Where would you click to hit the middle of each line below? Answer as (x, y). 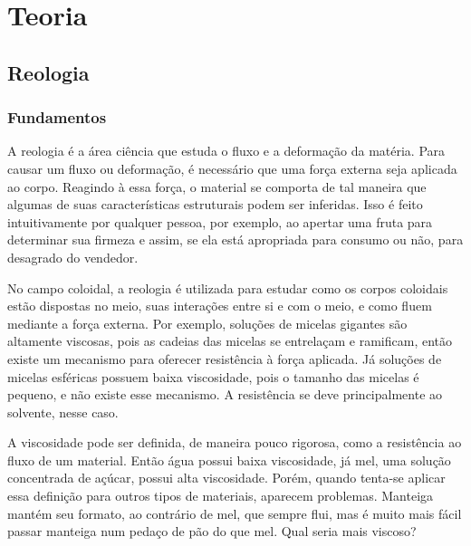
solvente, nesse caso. (63, 412)
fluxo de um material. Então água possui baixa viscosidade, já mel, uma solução (229, 460)
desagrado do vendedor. (73, 257)
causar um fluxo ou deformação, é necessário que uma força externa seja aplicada (232, 168)
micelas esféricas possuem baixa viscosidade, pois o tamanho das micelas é (213, 376)
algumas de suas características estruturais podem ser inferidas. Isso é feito (215, 204)
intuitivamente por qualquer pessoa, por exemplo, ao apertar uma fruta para (220, 221)
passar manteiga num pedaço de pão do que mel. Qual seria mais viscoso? (212, 531)
